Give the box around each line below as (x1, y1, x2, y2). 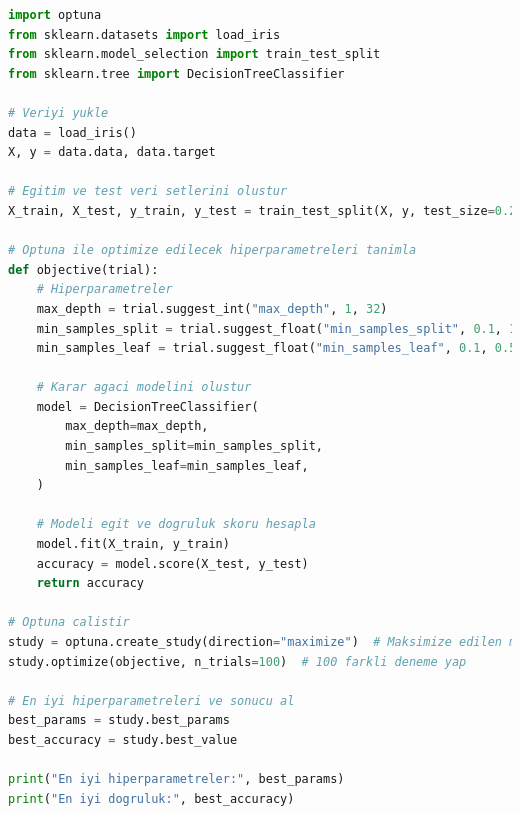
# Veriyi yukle (8, 105, 109, 120)
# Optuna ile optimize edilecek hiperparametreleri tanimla (8, 243, 417, 258)
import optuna (8, 8, 102, 22)
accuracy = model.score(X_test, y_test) (36, 556, 309, 571)
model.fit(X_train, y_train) (36, 537, 230, 552)
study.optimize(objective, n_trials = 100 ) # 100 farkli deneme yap (8, 654, 467, 669)
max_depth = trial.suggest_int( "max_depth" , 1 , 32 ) (36, 301, 388, 316)
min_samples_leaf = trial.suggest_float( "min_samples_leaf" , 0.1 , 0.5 (36, 341, 517, 356)
